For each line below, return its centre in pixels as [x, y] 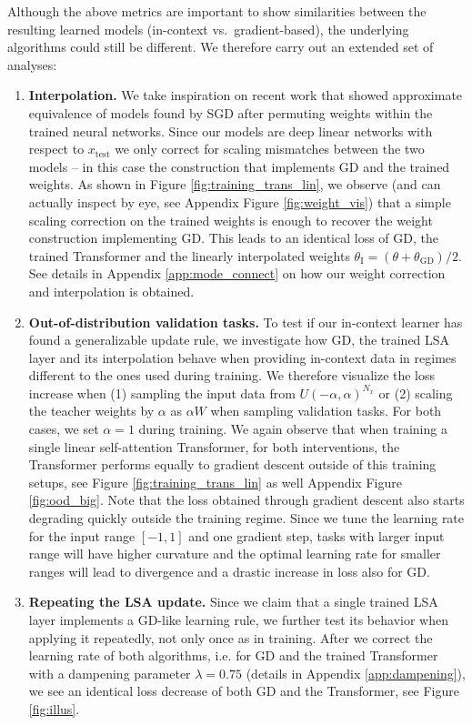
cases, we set [64, 429]
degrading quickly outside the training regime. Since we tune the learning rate [246, 518]
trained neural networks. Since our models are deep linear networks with [231, 131]
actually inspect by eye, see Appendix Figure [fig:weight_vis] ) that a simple [240, 201]
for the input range [82, 535]
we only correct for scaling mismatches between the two [270, 149]
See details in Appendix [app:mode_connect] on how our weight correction [237, 273]
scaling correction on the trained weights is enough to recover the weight [231, 220]
